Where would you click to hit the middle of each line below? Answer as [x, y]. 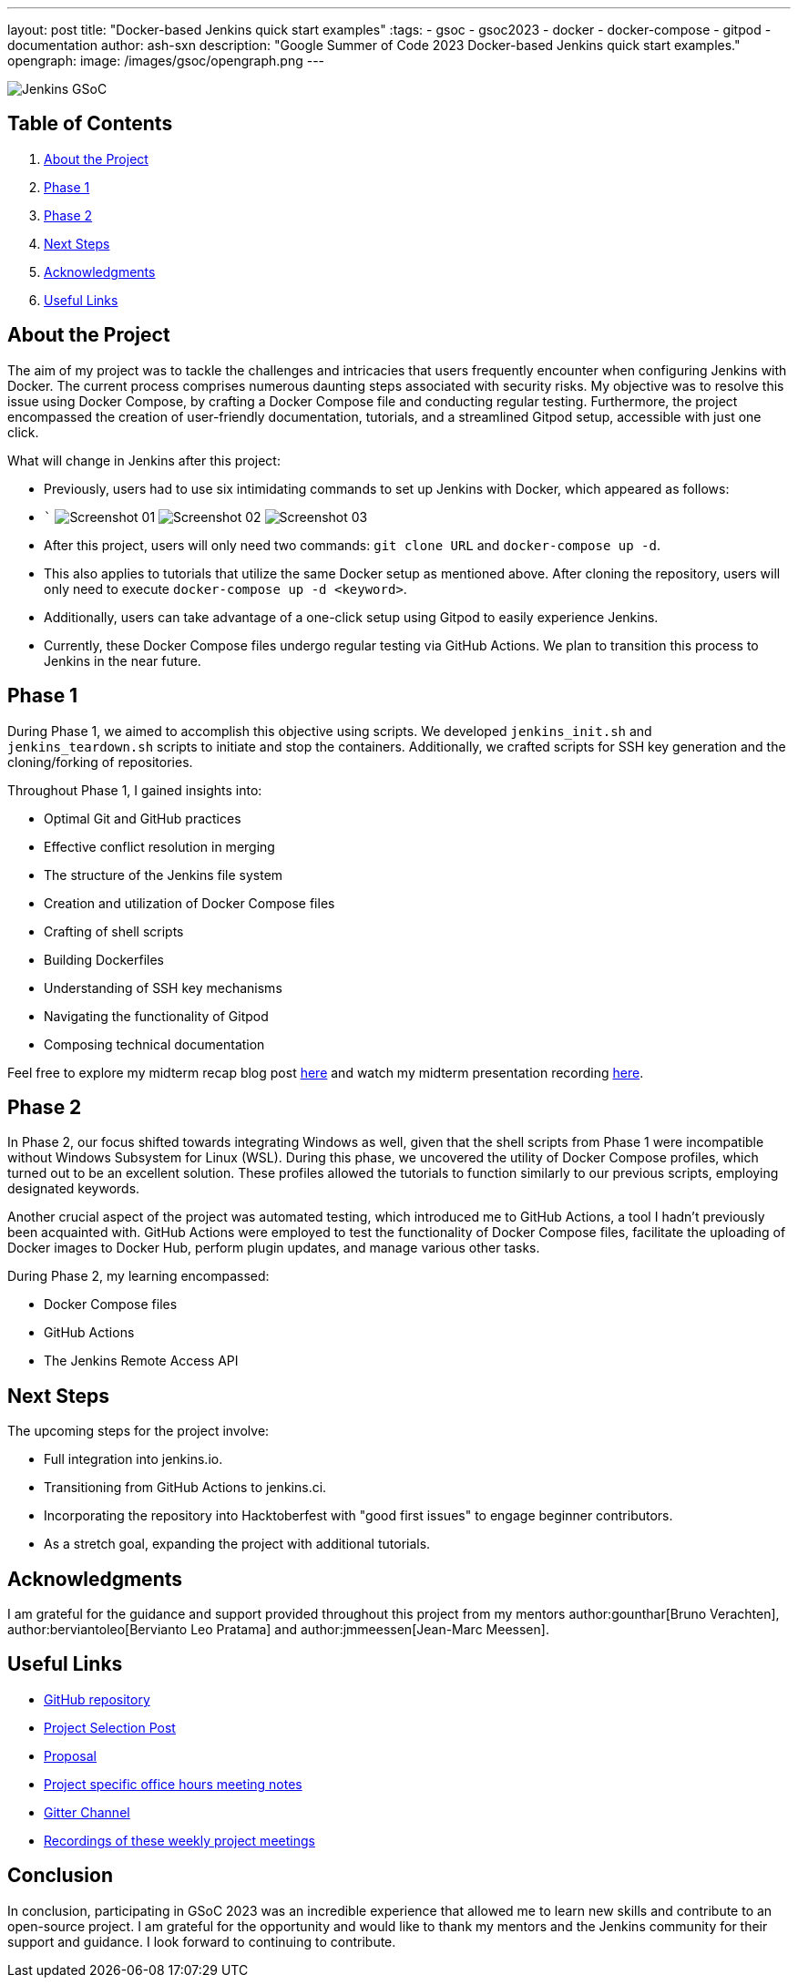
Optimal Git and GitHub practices [143, 818]
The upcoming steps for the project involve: [138, 1431]
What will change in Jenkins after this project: [144, 460]
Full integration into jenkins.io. [133, 1459]
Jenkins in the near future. [123, 660]
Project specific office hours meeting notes [173, 1784]
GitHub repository [97, 1699]
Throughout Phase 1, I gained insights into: [135, 790]
